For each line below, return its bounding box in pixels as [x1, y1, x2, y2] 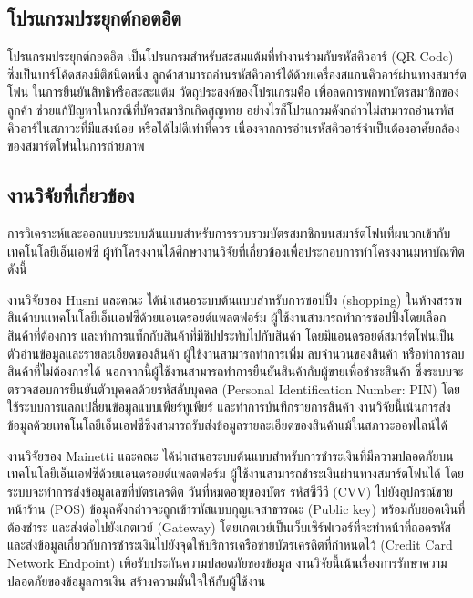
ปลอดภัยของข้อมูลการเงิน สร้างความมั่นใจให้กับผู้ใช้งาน [7, 571, 266, 590]
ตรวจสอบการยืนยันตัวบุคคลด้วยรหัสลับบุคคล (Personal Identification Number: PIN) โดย [7, 379, 461, 398]
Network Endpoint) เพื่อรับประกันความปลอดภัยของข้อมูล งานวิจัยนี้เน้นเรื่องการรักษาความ [7, 553, 447, 572]
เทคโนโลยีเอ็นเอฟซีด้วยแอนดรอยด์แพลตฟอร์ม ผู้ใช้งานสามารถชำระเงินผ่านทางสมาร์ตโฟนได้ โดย [7, 464, 464, 483]
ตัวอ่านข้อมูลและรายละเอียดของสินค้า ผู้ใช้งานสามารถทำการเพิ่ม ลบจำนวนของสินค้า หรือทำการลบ [7, 343, 465, 362]
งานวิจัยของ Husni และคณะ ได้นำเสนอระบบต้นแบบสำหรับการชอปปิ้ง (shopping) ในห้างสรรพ [7, 289, 462, 309]
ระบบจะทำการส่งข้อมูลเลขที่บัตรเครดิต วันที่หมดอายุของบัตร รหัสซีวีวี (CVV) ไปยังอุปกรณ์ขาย [7, 481, 453, 500]
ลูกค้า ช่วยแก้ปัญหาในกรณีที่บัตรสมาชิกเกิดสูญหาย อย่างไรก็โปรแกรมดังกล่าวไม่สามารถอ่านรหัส [7, 100, 455, 119]
